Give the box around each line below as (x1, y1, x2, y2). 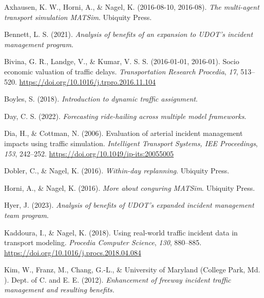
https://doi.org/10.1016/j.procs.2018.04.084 (4, 247, 141, 257)
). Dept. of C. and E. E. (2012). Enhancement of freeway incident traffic (4, 274, 231, 285)
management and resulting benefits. (4, 284, 115, 295)
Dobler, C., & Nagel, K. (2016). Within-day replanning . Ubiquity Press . (4, 165, 230, 176)
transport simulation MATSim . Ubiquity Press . (4, 11, 152, 22)
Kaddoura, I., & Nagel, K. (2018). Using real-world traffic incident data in (4, 227, 238, 237)
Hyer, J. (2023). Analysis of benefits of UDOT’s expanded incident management (4, 200, 254, 210)
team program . (4, 209, 49, 220)
